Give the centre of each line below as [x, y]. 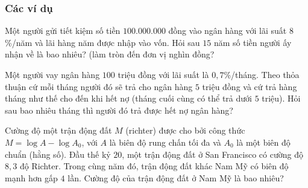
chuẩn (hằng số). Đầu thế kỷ [58, 154]
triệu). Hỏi [281, 98]
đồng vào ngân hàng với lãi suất [228, 31]
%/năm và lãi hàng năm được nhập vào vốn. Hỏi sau [102, 42]
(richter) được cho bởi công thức [185, 130]
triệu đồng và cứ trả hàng [250, 86]
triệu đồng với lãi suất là [163, 74]
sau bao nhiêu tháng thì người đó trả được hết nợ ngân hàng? [119, 110]
